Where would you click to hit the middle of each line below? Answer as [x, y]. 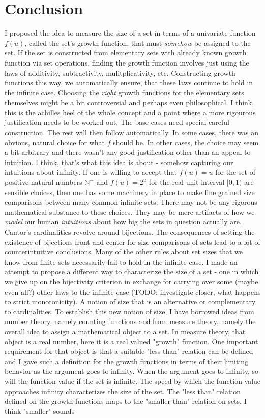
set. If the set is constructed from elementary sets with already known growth [126, 53]
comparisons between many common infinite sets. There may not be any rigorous [131, 202]
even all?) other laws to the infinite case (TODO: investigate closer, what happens [133, 291]
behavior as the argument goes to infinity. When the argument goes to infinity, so [131, 371]
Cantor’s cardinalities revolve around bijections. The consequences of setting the [130, 232]
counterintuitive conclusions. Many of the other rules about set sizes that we [124, 252]
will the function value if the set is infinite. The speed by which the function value [133, 381]
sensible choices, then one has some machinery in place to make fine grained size [130, 192]
